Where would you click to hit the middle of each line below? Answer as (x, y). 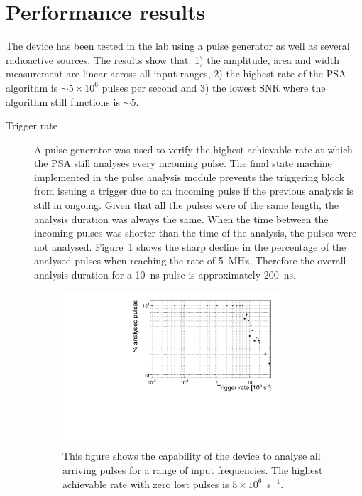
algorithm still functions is (63, 101)
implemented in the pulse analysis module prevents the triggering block (190, 177)
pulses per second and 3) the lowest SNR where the (214, 87)
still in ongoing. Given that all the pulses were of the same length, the (186, 205)
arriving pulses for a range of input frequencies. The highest (193, 469)
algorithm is (32, 87)
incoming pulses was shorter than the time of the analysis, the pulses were (196, 233)
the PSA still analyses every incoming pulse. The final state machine (183, 163)
